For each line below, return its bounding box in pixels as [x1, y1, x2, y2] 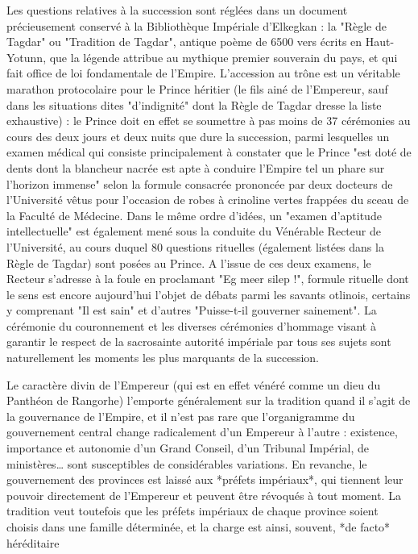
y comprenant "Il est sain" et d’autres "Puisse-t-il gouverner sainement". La [6, 302, 377, 319]
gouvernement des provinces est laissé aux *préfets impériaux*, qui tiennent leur [6, 471, 404, 488]
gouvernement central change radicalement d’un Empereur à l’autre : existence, [6, 423, 398, 440]
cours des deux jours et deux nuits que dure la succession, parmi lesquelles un [6, 127, 390, 144]
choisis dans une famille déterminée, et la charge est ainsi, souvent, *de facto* [6, 519, 391, 535]
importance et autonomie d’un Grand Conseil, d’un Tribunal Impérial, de [6, 439, 369, 456]
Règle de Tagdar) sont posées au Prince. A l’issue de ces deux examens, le [6, 254, 371, 271]
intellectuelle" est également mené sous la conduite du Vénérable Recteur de [6, 223, 381, 240]
